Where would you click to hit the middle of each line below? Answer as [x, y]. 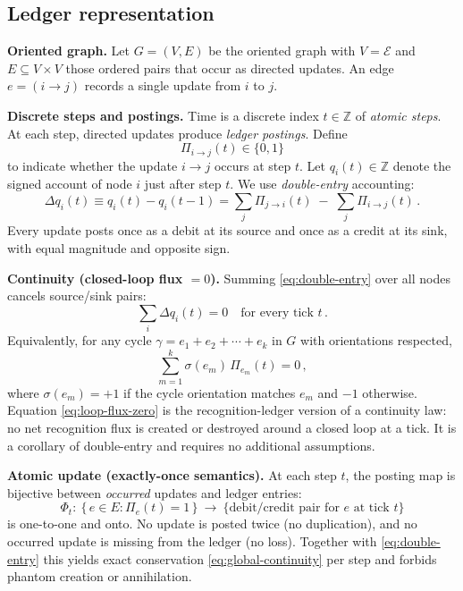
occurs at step [253, 165]
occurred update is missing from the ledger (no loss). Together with [192, 540]
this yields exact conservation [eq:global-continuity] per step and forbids [240, 558]
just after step [183, 184]
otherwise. [390, 392]
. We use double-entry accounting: [322, 184]
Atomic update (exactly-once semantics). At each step [172, 475]
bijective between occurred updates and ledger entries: [155, 492]
